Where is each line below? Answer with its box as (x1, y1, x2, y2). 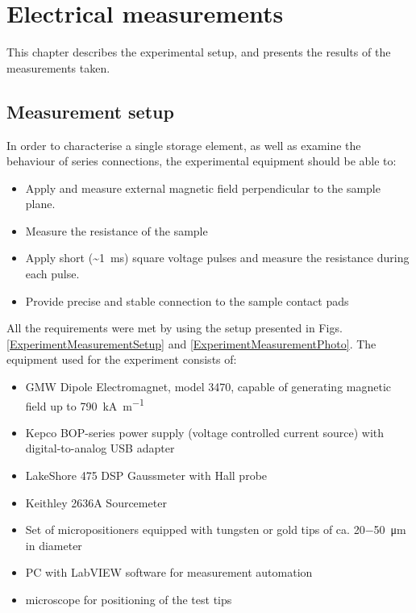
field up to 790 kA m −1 (25, 394, 144, 414)
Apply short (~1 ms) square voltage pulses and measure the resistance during (25, 249, 410, 266)
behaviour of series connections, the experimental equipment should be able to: (6, 152, 397, 169)
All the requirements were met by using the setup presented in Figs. (6, 319, 343, 336)
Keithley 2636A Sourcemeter (25, 494, 167, 511)
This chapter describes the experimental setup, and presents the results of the (6, 44, 391, 60)
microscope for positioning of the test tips (25, 591, 232, 608)
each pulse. (25, 265, 80, 282)
